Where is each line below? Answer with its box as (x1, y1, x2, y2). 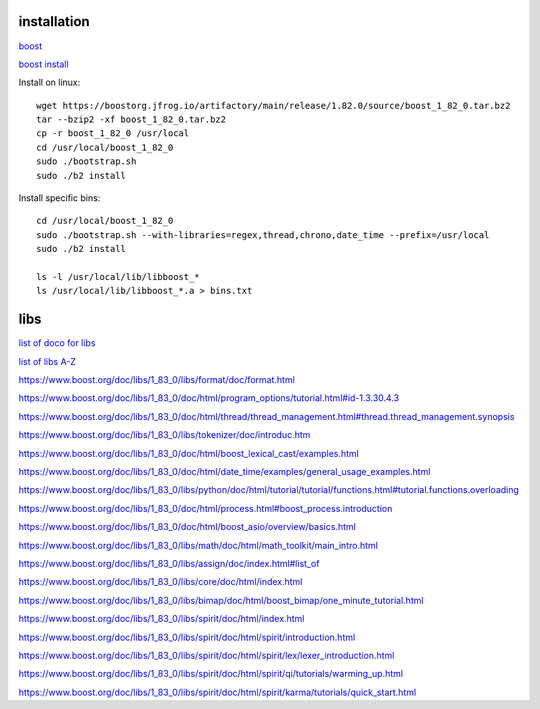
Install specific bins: (18, 192, 101, 204)
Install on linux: (18, 76, 81, 89)
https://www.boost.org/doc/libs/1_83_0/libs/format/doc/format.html (18, 374, 295, 386)
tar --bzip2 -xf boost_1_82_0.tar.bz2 (36, 114, 227, 125)
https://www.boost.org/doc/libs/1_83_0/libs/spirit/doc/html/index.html (18, 613, 305, 625)
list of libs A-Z (18, 355, 77, 367)
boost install (18, 58, 69, 70)
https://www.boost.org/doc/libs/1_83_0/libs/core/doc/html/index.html (18, 576, 303, 588)
